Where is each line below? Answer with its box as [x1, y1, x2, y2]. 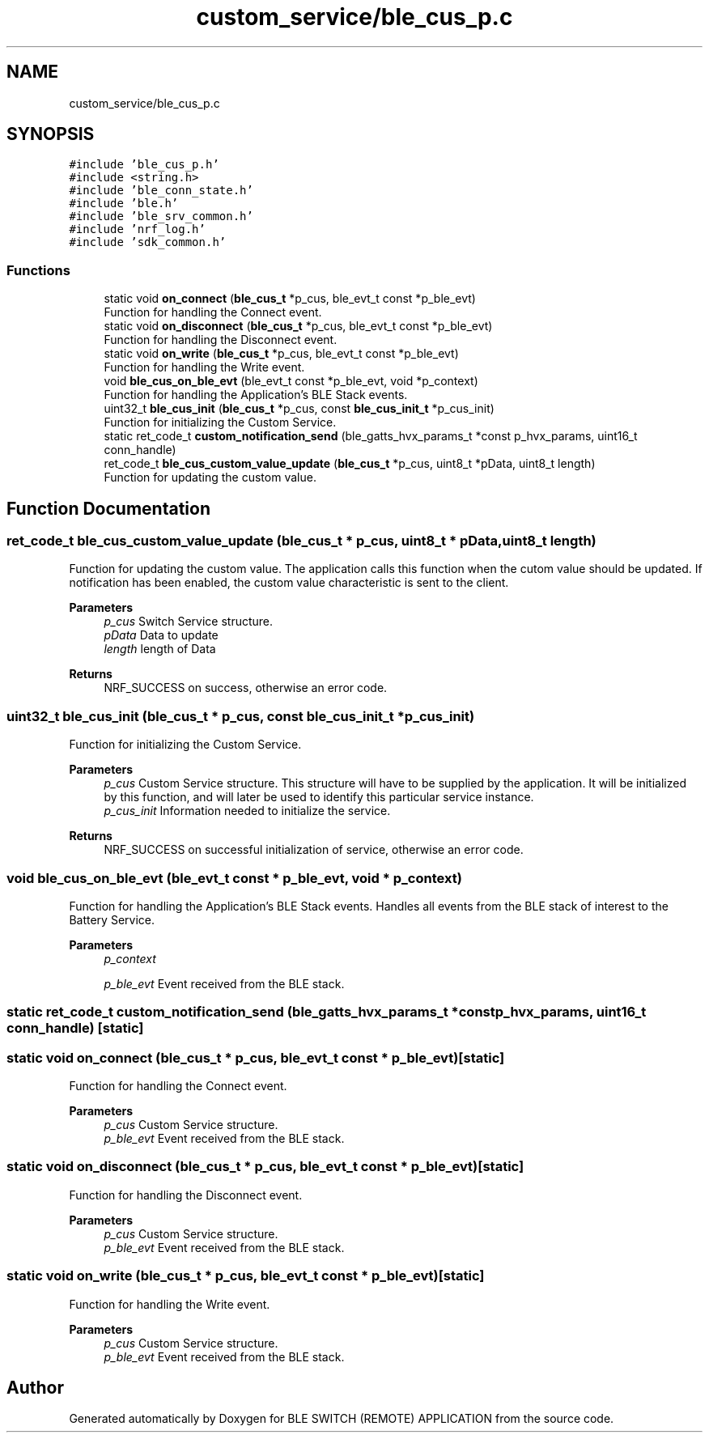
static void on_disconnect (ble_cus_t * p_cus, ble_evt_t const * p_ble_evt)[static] [6, 1158, 524, 1175]
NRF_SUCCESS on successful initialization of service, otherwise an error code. [104, 843, 524, 857]
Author [6, 1377, 64, 1398]
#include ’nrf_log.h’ [69, 223, 206, 236]
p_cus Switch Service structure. [104, 614, 274, 629]
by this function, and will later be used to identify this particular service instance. [104, 790, 534, 804]
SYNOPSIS [6, 124, 95, 145]
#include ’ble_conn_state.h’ [69, 184, 253, 197]
